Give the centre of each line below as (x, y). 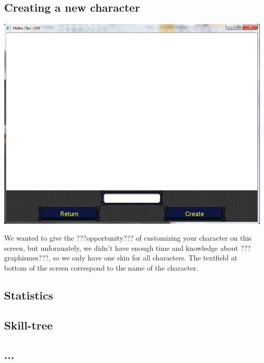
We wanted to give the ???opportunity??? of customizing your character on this (128, 238)
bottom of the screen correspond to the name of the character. (101, 267)
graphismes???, (27, 258)
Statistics (29, 295)
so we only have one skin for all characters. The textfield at (145, 258)
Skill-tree (28, 325)
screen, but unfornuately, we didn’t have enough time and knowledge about (121, 247)
